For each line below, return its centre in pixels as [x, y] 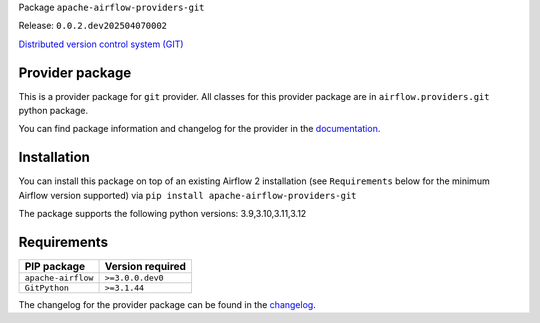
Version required [145, 267]
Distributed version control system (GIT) [101, 44]
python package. [53, 111]
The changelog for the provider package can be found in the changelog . [167, 305]
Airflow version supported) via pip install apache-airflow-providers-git [187, 195]
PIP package [54, 267]
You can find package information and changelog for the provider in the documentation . [199, 129]
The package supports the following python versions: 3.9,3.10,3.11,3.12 [162, 214]
